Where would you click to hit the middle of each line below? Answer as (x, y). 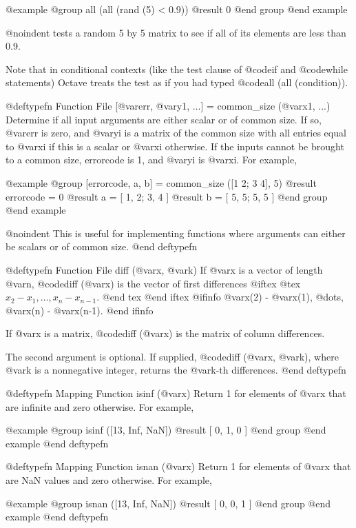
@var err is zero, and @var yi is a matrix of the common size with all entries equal (176, 133)
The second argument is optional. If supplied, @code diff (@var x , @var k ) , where (172, 356)
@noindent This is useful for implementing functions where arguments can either (176, 233)
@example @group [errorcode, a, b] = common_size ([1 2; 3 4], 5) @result (161, 182)
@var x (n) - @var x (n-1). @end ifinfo (80, 310)
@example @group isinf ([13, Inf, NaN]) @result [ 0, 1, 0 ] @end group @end (166, 430)
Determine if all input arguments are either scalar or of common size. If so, (164, 119)
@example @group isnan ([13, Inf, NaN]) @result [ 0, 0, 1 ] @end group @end (168, 503)
